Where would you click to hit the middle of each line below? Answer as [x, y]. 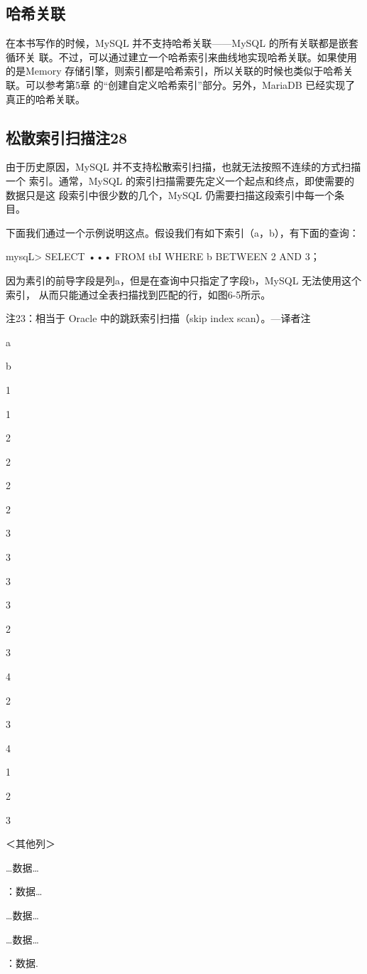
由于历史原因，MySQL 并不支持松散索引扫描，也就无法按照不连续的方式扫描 [183, 167]
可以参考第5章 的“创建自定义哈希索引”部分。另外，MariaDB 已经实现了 [190, 84]
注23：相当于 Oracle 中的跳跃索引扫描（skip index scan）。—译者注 [158, 318]
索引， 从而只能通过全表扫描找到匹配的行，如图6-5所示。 [138, 294]
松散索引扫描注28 [67, 137]
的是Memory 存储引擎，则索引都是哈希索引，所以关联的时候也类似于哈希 [175, 71]
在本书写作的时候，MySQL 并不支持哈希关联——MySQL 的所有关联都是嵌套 [182, 43]
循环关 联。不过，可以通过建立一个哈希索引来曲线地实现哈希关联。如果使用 [181, 57]
